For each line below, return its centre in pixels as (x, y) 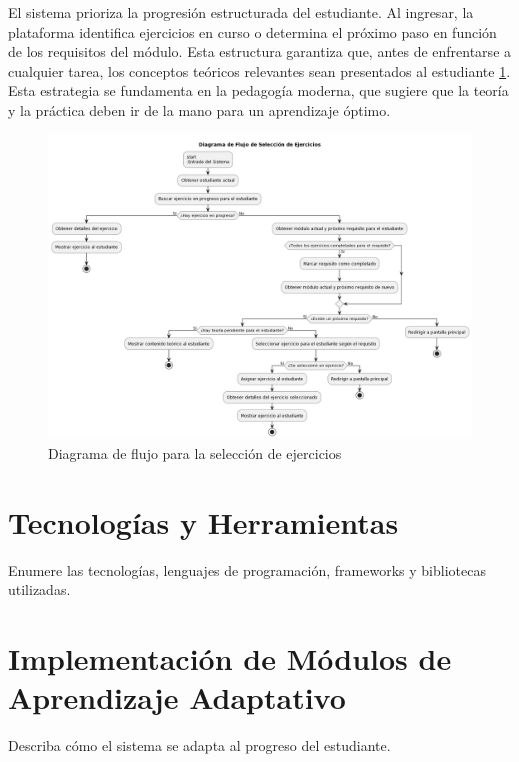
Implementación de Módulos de (230, 658)
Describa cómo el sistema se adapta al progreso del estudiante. (199, 745)
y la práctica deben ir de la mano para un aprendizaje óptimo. (199, 109)
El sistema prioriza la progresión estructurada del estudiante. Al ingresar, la (241, 12)
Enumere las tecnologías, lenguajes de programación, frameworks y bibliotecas (247, 569)
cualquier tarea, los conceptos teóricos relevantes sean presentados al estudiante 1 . (259, 70)
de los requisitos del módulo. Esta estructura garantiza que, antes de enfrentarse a (260, 51)
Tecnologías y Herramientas (203, 521)
